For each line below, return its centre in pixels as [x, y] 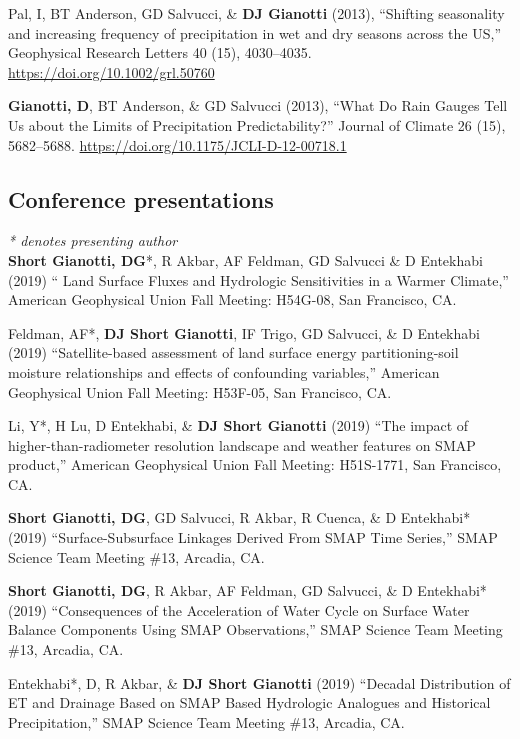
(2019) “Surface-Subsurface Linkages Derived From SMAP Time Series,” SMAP [253, 537]
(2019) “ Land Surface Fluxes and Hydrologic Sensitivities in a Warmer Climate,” [258, 279]
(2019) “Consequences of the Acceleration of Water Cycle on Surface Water [239, 609]
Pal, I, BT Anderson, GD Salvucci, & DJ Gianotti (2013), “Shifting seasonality [256, 13]
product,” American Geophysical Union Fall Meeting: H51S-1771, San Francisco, [255, 464]
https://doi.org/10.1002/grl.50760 [111, 71]
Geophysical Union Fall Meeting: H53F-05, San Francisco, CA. [200, 391]
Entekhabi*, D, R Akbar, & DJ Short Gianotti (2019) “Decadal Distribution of [259, 682]
